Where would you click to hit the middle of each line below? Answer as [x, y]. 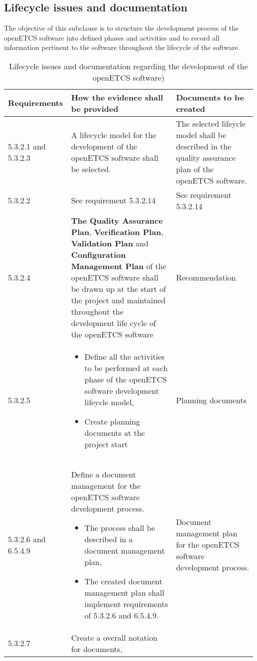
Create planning [112, 421]
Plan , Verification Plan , [117, 232]
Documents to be [210, 97]
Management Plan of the [119, 266]
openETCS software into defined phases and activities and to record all [112, 37]
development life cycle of [113, 323]
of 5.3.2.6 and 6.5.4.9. [122, 615]
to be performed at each [126, 368]
